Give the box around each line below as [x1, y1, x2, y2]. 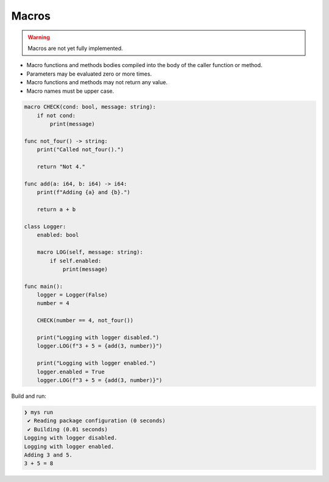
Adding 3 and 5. [24, 451, 73, 458]
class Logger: [24, 223, 66, 230]
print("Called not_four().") [37, 146, 124, 153]
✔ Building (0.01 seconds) [27, 426, 108, 433]
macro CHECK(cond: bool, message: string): [24, 104, 157, 110]
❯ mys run [24, 409, 54, 415]
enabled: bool [37, 232, 79, 239]
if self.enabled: [49, 257, 102, 264]
